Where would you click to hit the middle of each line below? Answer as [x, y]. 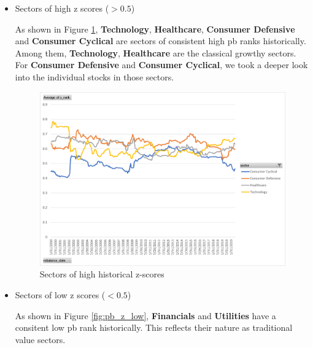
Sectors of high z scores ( [62, 8]
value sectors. [40, 339]
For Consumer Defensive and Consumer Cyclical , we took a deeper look [161, 65]
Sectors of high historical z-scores [102, 274]
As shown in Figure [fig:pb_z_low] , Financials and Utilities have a [145, 315]
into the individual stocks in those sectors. [95, 76]
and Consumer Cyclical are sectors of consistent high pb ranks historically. [160, 41]
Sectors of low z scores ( [60, 294]
